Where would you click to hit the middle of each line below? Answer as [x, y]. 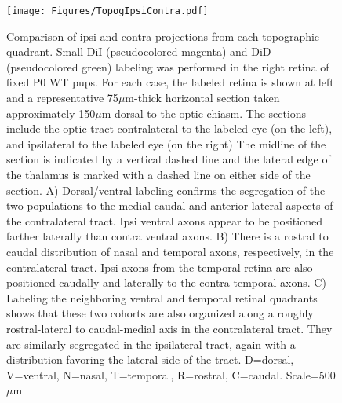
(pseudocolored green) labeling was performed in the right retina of [168, 66]
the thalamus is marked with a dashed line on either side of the [158, 174]
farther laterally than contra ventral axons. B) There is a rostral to [167, 236]
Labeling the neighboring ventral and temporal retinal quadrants [162, 297]
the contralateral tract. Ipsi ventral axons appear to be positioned [164, 220]
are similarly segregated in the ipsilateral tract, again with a [151, 344]
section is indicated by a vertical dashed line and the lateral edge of [169, 159]
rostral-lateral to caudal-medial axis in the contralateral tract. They [169, 328]
